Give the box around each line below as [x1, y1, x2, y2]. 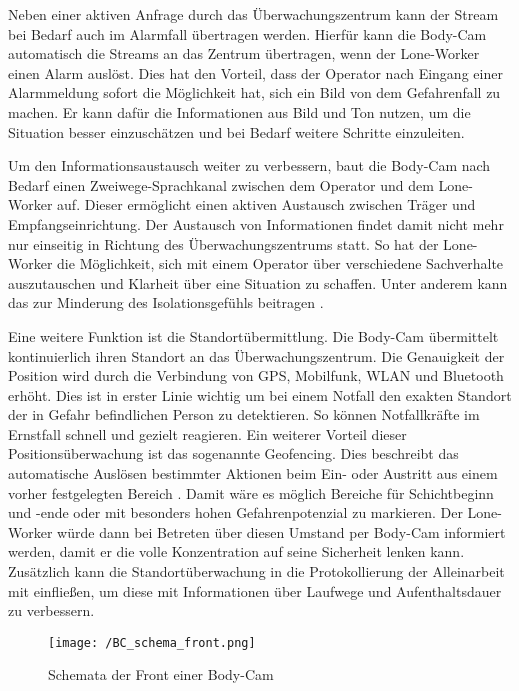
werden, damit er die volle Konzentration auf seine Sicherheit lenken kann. [8, 541, 465, 562]
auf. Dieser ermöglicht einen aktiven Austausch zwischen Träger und [57, 194, 476, 215]
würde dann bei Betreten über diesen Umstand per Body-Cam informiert [57, 521, 506, 542]
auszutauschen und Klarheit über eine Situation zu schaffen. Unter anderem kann [8, 272, 508, 293]
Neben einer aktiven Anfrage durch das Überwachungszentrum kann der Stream [8, 4, 499, 24]
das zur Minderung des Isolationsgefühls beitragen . [8, 292, 324, 313]
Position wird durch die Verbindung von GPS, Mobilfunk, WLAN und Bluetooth [8, 365, 504, 386]
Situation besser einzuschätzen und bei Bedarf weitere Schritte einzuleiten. [8, 121, 465, 142]
